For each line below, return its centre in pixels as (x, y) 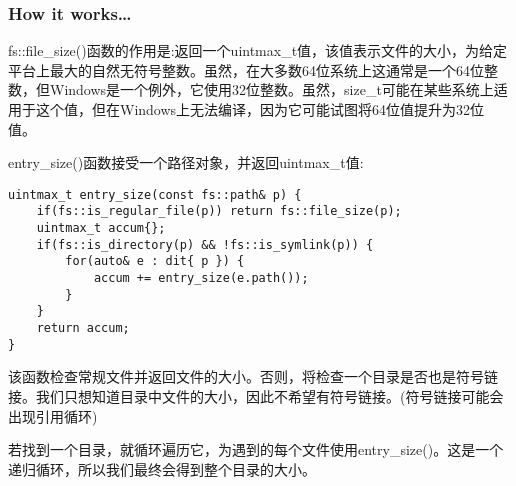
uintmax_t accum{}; (101, 228)
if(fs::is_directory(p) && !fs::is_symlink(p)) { (205, 244)
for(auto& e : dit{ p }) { (155, 261)
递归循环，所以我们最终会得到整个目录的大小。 (162, 468)
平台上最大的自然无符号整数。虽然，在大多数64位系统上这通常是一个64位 (246, 69)
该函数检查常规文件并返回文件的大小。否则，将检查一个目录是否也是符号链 (253, 376)
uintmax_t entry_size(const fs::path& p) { (155, 194)
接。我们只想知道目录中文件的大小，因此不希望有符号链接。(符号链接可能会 (256, 395)
